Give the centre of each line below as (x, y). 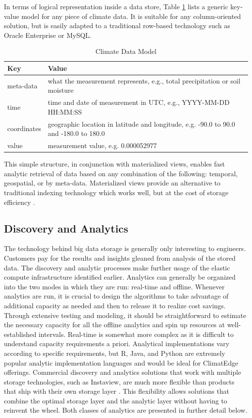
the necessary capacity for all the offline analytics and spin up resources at (114, 325)
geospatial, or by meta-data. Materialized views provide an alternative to (112, 183)
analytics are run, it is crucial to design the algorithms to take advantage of (116, 296)
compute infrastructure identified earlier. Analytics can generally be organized (120, 277)
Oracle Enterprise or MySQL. (48, 35)
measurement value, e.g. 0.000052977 (102, 145)
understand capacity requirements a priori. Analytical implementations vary (117, 343)
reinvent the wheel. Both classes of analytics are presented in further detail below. (126, 410)
